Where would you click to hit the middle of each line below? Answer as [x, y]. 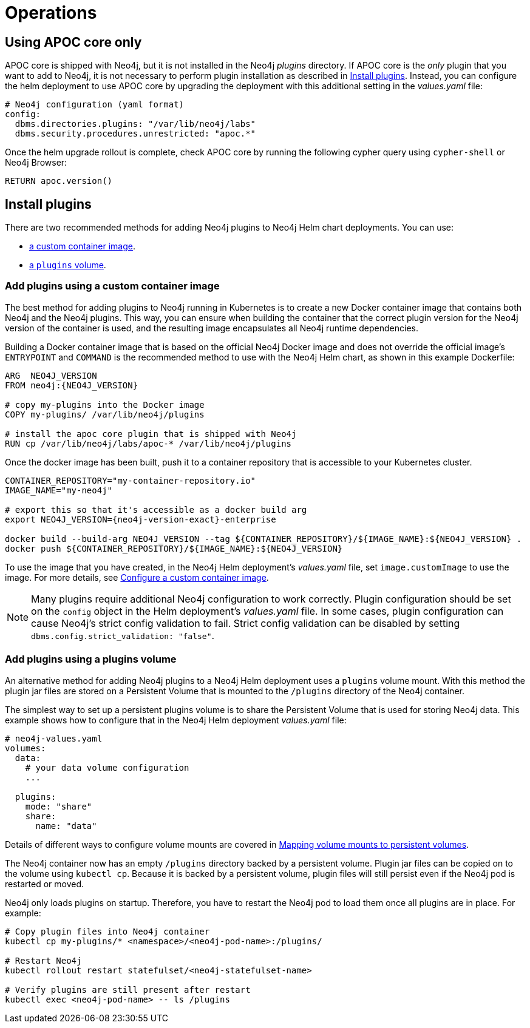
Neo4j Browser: [36, 163]
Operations [51, 13]
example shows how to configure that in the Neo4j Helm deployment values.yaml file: [176, 720]
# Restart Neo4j [43, 960]
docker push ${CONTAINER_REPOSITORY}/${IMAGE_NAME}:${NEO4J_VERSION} [174, 548]
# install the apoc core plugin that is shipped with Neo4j [151, 434]
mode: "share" [59, 806]
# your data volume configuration [107, 767]
